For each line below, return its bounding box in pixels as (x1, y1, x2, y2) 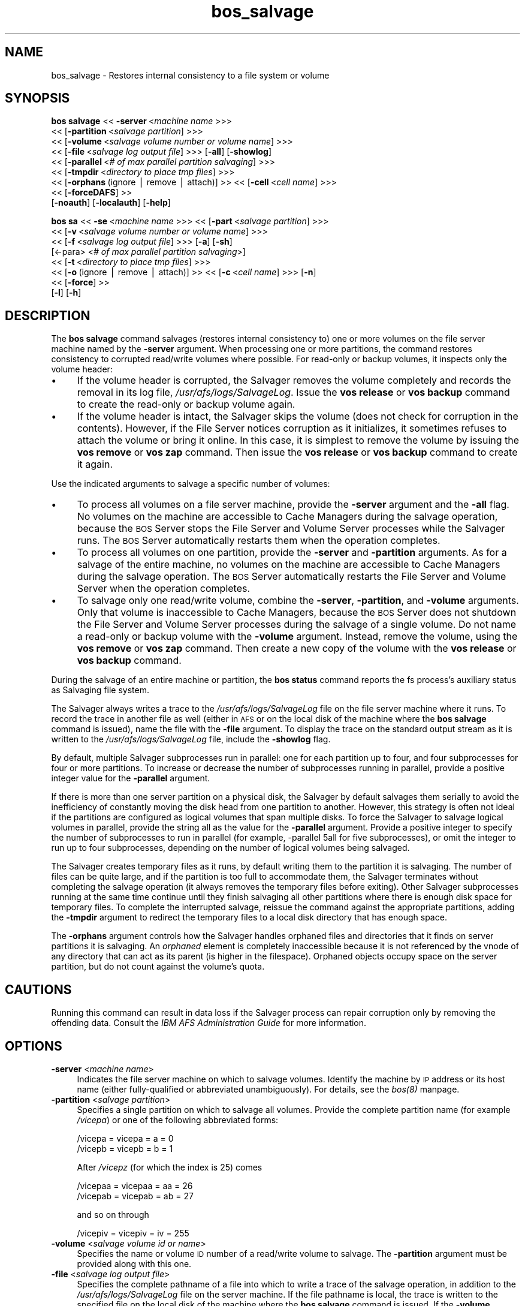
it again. (77, 458, 113, 471)
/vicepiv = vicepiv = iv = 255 (77, 1227, 189, 1238)
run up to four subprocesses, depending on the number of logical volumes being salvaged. (51, 842, 410, 853)
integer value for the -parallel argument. (51, 773, 210, 784)
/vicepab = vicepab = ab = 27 (77, 1190, 194, 1201)
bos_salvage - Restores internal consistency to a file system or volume (51, 70, 330, 80)
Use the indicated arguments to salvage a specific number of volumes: (51, 479, 330, 489)
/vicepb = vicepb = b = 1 (77, 1143, 173, 1154)
